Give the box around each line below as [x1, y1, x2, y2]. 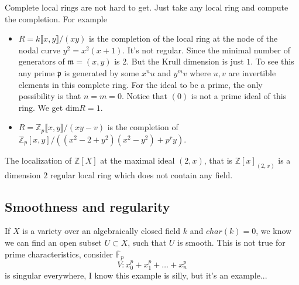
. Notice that [121, 90, 168, 102]
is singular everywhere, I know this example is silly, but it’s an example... [5, 269, 267, 281]
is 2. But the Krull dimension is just [114, 55, 244, 67]
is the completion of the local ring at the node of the [89, 32, 278, 45]
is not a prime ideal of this [191, 90, 287, 102]
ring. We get [18, 101, 63, 113]
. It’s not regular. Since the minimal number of [122, 43, 291, 56]
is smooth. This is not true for [177, 236, 286, 249]
